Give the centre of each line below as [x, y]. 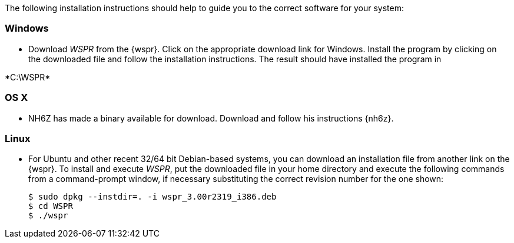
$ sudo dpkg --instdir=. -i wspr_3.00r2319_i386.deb [152, 197]
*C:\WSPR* [28, 77]
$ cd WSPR [51, 206]
